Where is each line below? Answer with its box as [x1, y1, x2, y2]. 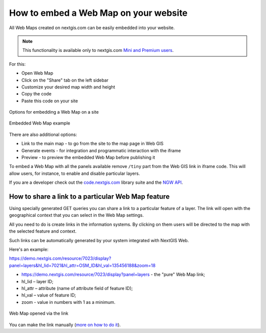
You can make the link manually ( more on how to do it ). [9, 322, 121, 328]
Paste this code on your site [21, 98, 78, 104]
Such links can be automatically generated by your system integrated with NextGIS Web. [9, 237, 189, 243]
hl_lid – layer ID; [21, 278, 54, 284]
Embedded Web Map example [9, 120, 70, 126]
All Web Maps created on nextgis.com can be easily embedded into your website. [9, 25, 175, 31]
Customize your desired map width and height [21, 84, 115, 90]
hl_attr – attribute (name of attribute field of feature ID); [21, 286, 133, 291]
